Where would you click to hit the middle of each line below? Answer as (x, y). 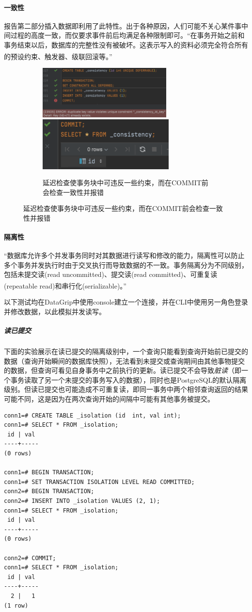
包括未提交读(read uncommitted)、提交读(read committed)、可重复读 (111, 274)
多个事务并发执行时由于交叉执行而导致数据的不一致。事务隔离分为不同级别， (126, 265)
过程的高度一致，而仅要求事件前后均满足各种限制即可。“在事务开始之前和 (127, 35)
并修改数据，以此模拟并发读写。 (55, 311)
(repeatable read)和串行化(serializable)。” (65, 285)
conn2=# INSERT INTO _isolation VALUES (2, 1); (82, 501)
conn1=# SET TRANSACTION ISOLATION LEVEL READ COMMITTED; (99, 482)
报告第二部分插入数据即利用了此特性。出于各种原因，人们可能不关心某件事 (123, 25)
